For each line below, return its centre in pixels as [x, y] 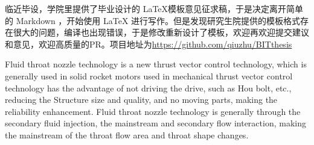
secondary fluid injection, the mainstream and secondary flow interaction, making [155, 123]
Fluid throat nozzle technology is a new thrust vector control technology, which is [156, 64]
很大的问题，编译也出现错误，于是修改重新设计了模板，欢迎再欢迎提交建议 [161, 32]
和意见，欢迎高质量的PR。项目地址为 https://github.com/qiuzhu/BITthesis [149, 44]
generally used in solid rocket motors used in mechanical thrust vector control [149, 76]
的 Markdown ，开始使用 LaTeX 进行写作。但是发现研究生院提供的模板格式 [153, 20]
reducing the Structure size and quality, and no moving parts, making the [141, 100]
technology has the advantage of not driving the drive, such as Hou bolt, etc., [148, 88]
